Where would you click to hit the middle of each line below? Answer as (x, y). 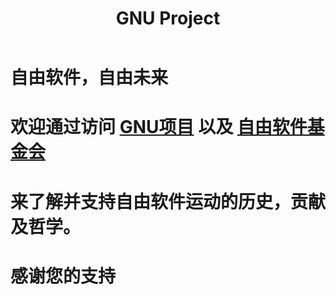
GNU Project (168, 18)
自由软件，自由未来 (89, 78)
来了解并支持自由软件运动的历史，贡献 (168, 201)
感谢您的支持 (63, 276)
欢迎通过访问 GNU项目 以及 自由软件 (159, 127)
